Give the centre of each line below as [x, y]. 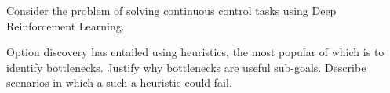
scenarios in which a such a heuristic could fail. [119, 82]
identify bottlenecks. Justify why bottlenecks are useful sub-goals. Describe [186, 67]
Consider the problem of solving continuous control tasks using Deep [171, 10]
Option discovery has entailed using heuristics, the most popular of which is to [195, 52]
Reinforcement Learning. [66, 25]
